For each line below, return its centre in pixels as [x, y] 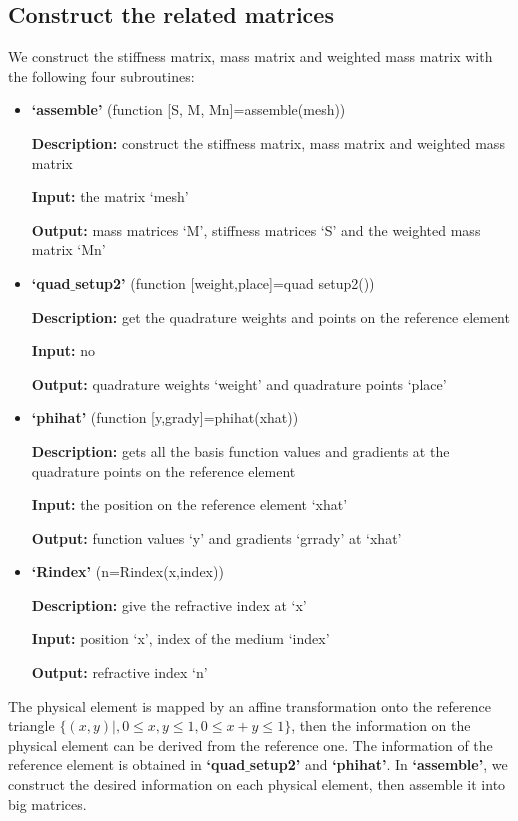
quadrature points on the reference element [163, 470]
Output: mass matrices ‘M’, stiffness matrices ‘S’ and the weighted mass [256, 229]
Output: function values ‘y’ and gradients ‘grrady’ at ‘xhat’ [216, 537]
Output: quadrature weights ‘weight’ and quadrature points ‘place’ [239, 383]
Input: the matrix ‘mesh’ [110, 196]
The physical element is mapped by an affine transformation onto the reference [249, 705]
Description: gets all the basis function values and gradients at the [240, 450]
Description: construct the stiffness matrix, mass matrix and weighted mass [268, 142]
